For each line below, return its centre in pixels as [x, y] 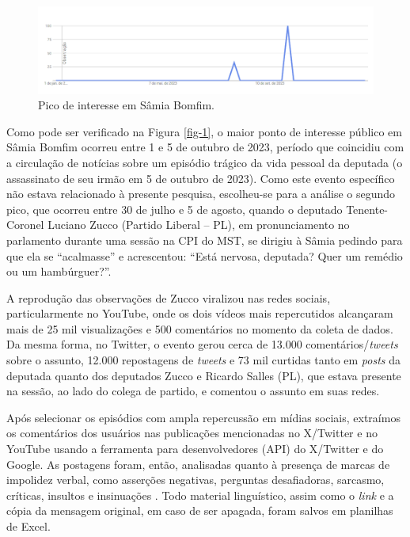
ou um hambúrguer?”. [59, 271]
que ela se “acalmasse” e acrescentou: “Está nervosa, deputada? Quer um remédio [205, 255]
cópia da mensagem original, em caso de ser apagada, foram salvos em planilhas [200, 510]
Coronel [25, 225]
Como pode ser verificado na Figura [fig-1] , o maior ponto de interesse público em [204, 131]
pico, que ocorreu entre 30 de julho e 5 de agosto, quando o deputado [175, 209]
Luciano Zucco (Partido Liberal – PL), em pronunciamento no [199, 225]
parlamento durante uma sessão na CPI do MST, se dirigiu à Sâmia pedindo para [205, 240]
